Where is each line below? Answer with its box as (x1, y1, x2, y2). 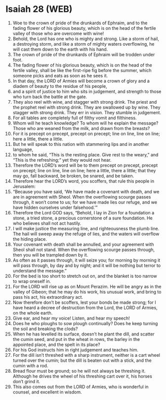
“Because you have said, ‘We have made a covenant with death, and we (12, 189, 160, 195)
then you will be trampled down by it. (12, 252, 88, 258)
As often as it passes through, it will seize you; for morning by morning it (12, 257, 161, 263)
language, (12, 146, 34, 152)
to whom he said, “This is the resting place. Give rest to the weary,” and (12, 151, 159, 157)
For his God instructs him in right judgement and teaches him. (12, 346, 139, 353)
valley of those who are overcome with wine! (12, 30, 104, 36)
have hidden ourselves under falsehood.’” (12, 204, 98, 210)
